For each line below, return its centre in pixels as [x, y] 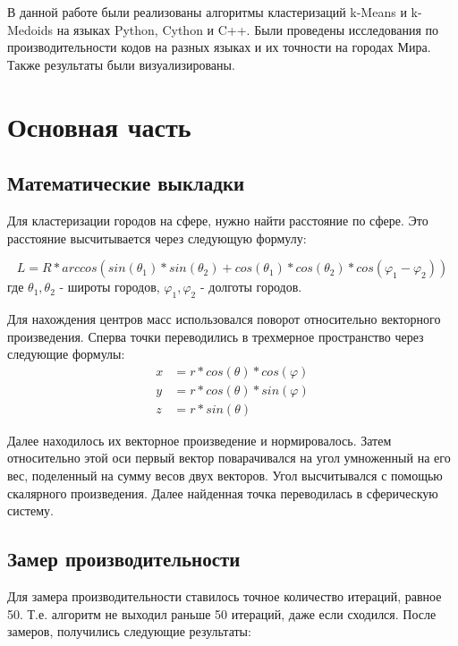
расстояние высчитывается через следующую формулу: [157, 238]
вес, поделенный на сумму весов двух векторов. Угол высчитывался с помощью [225, 475]
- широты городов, [110, 287]
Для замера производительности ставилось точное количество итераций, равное [225, 595]
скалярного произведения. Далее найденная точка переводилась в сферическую [223, 493]
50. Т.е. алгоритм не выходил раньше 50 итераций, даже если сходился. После [222, 613]
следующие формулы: [66, 354]
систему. [31, 510]
